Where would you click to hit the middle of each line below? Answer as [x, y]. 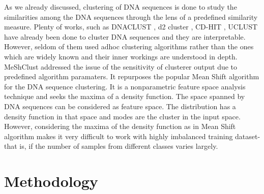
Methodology [51, 181]
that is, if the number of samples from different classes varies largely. [111, 146]
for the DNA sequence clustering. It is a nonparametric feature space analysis [125, 86]
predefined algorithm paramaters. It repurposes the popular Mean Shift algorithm [132, 76]
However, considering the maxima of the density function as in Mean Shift [120, 126]
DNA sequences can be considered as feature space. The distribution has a [120, 106]
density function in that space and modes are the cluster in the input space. [122, 116]
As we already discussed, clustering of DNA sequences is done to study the [121, 7]
